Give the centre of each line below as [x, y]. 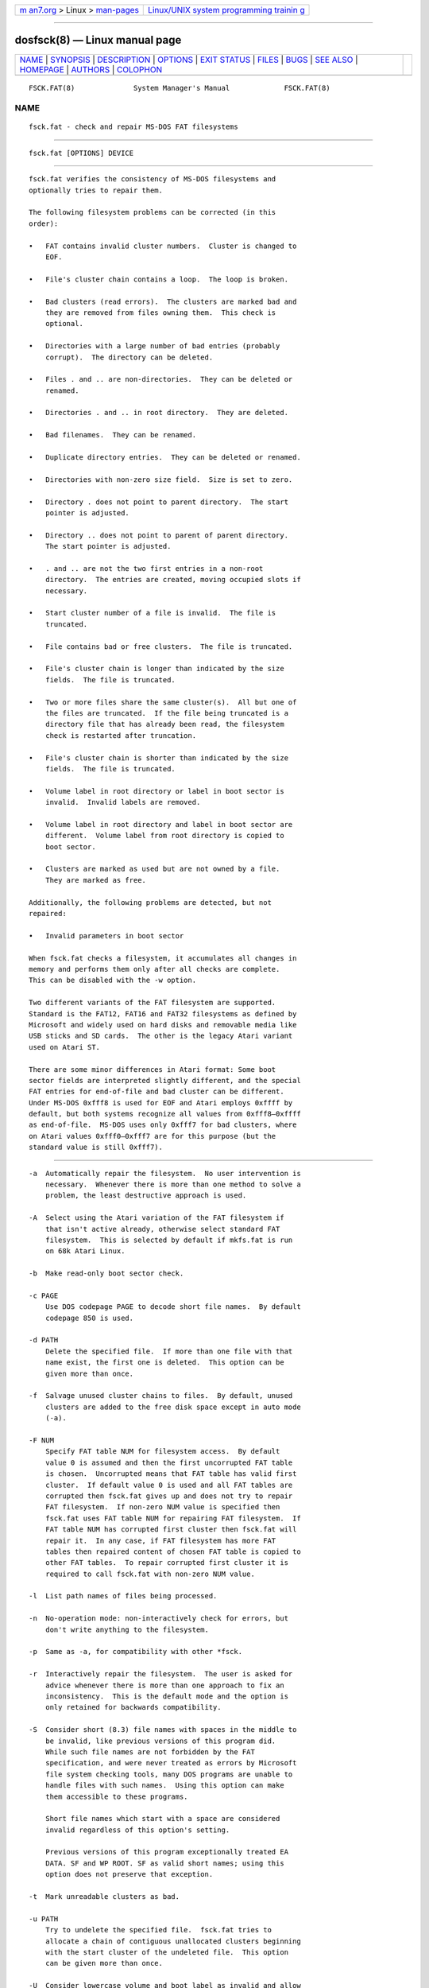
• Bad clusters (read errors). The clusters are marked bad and [163, 301]
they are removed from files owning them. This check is [160, 313]
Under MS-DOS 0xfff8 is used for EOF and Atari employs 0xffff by [161, 1103]
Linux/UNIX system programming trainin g [226, 10]
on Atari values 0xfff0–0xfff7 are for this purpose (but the [153, 1136]
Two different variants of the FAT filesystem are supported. [153, 1003]
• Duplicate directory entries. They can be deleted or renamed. [165, 458]
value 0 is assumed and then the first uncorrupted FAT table [169, 1462]
